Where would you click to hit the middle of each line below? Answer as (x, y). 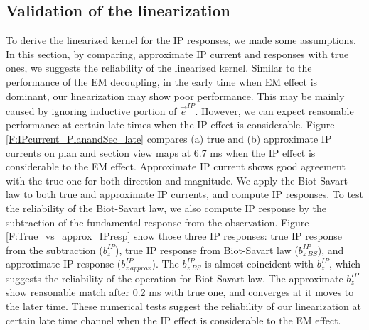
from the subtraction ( (54, 249)
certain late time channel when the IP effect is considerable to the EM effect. (173, 320)
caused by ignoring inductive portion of (91, 110)
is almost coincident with (260, 264)
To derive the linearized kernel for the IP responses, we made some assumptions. (181, 40)
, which (345, 264)
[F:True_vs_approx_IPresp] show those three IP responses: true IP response (174, 236)
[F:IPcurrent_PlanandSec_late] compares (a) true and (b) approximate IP (169, 139)
